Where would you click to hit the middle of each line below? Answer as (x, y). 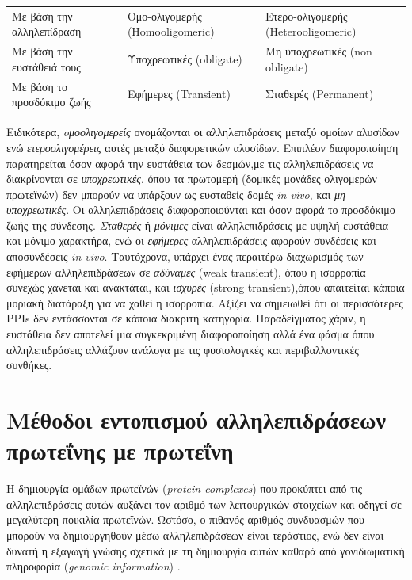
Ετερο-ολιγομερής (307, 15)
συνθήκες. (29, 365)
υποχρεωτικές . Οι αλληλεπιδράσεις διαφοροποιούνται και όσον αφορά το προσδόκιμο (201, 210)
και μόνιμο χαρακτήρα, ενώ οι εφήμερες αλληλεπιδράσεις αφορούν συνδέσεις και (191, 240)
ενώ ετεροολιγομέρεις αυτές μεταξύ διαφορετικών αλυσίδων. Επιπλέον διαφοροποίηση (202, 147)
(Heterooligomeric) (311, 31)
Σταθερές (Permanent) (320, 94)
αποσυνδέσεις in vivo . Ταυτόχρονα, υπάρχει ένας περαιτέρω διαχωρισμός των (185, 256)
